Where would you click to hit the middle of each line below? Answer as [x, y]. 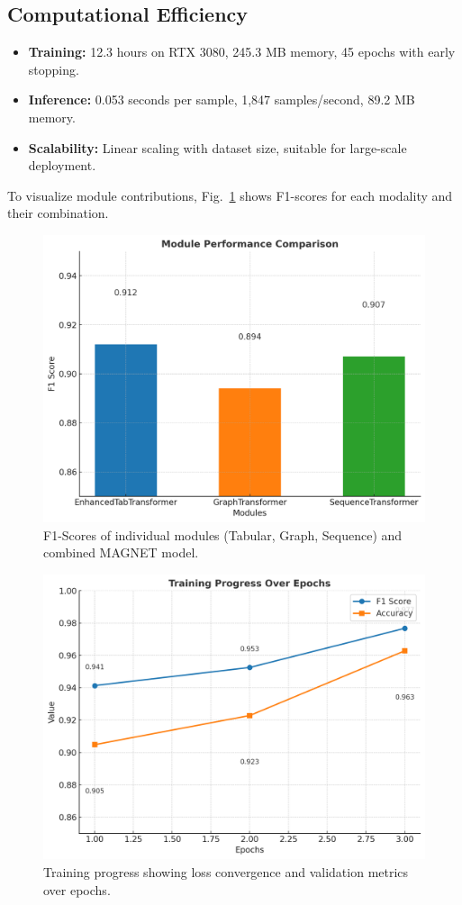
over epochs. [77, 889]
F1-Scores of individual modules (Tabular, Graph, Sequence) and [223, 534]
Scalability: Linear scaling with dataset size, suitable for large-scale [217, 147]
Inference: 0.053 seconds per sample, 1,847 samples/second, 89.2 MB [222, 100]
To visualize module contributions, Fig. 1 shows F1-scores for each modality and [230, 195]
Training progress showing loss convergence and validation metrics [226, 871]
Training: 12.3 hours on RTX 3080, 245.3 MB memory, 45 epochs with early [242, 52]
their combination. [58, 213]
